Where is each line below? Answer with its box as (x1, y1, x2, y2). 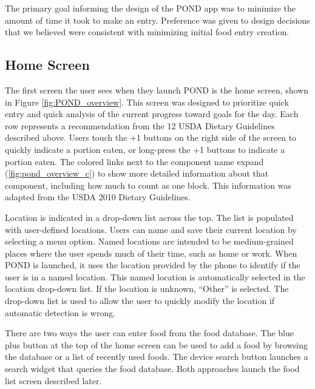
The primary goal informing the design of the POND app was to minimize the (5, 2, 296, 14)
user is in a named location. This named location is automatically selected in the (5, 270, 305, 283)
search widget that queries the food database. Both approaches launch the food (5, 362, 300, 375)
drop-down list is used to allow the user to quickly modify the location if (5, 294, 275, 307)
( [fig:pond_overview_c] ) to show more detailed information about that (5, 167, 269, 180)
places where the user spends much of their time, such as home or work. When (5, 246, 297, 259)
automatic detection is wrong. (5, 306, 116, 319)
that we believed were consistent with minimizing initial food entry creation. (5, 25, 290, 38)
